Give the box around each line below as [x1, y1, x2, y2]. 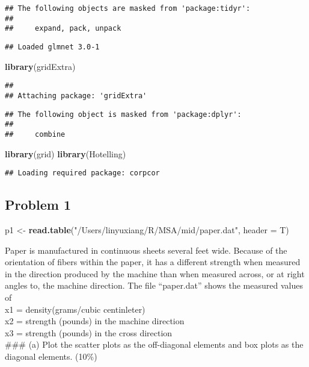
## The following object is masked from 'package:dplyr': [5, 110, 242, 119]
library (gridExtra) [5, 60, 76, 72]
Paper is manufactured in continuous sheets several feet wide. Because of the [5, 243, 287, 256]
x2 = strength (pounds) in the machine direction [5, 315, 185, 327]
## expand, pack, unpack [5, 24, 121, 33]
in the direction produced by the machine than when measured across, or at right [5, 267, 305, 280]
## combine [5, 130, 66, 139]
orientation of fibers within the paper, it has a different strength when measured [5, 256, 301, 268]
